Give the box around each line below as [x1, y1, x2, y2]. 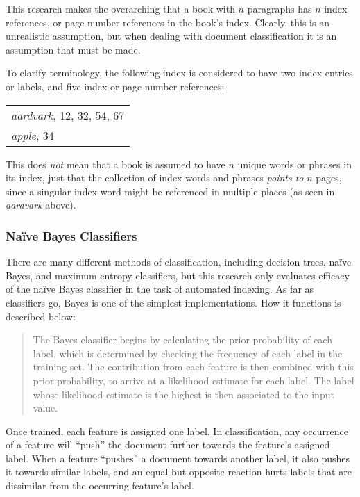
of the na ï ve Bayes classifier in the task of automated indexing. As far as [6, 282, 314, 296]
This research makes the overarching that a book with [6, 1, 235, 15]
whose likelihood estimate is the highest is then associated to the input [33, 386, 334, 401]
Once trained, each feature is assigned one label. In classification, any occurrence [6, 423, 349, 438]
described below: [6, 309, 76, 323]
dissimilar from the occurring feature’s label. [6, 478, 194, 493]
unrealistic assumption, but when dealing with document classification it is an [6, 28, 337, 43]
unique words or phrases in [237, 156, 352, 171]
